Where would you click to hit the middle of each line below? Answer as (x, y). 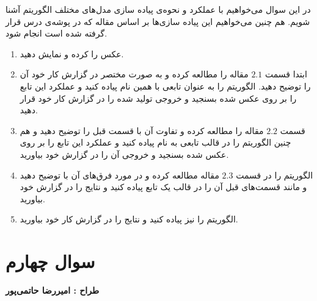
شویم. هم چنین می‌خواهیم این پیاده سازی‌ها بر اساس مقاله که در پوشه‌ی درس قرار (158, 21)
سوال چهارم (50, 261)
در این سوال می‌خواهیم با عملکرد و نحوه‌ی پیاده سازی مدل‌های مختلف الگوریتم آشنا (158, 9)
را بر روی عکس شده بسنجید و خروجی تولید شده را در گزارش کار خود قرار (158, 98)
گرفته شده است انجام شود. (56, 33)
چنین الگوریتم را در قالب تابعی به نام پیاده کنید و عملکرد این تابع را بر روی (155, 142)
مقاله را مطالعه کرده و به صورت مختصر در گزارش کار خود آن (134, 74)
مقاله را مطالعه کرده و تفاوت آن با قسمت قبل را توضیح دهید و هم (142, 130)
